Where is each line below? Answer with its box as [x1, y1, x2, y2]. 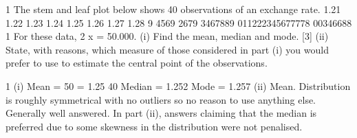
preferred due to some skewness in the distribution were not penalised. [6, 119, 303, 133]
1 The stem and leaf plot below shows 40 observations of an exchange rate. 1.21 [6, 2, 341, 16]
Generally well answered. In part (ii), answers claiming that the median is [6, 106, 317, 120]
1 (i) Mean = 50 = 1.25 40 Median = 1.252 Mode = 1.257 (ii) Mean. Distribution [6, 78, 351, 93]
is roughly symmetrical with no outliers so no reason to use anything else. [6, 92, 316, 106]
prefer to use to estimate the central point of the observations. [6, 56, 268, 70]
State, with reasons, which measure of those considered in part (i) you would [6, 42, 329, 56]
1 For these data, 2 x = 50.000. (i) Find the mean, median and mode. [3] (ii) [6, 29, 329, 43]
